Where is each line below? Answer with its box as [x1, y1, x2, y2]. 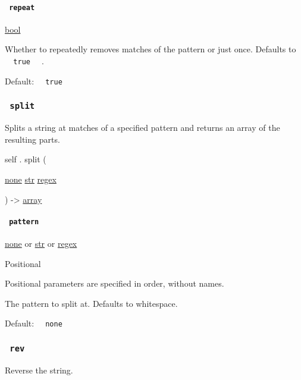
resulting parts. [5, 133, 60, 145]
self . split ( [5, 153, 46, 165]
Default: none [5, 317, 62, 329]
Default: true [5, 74, 62, 87]
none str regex [5, 172, 57, 185]
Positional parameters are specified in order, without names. [5, 277, 224, 290]
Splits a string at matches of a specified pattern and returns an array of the [5, 121, 280, 134]
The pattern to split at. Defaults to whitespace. [5, 297, 178, 309]
